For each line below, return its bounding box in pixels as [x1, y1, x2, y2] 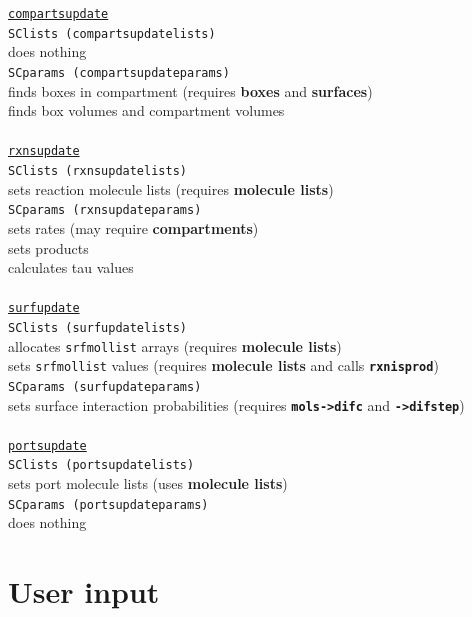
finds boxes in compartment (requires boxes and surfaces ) [8, 80, 373, 101]
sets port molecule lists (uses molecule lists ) [8, 473, 288, 494]
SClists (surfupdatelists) [8, 320, 187, 335]
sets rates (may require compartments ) [8, 217, 259, 238]
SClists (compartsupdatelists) [8, 26, 216, 41]
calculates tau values [8, 257, 134, 278]
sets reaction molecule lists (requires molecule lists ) [8, 178, 334, 199]
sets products [8, 237, 89, 258]
